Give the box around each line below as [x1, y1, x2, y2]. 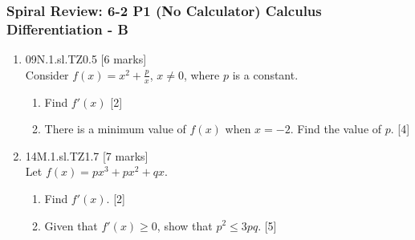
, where [183, 66, 220, 83]
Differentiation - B [6, 18, 128, 39]
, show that [157, 217, 213, 234]
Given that [44, 217, 98, 234]
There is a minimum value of [44, 120, 186, 137]
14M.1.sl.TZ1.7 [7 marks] [25, 147, 149, 164]
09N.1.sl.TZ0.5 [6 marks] [25, 51, 147, 67]
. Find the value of [290, 120, 382, 137]
